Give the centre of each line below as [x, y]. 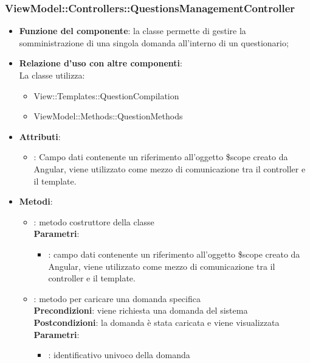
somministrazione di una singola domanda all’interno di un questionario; [154, 42]
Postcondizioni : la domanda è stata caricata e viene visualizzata [157, 322]
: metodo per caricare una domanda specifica [117, 298]
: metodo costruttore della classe [94, 221]
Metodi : [36, 201]
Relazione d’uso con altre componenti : [101, 63]
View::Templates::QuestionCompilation [106, 95]
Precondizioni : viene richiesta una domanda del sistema [141, 310]
